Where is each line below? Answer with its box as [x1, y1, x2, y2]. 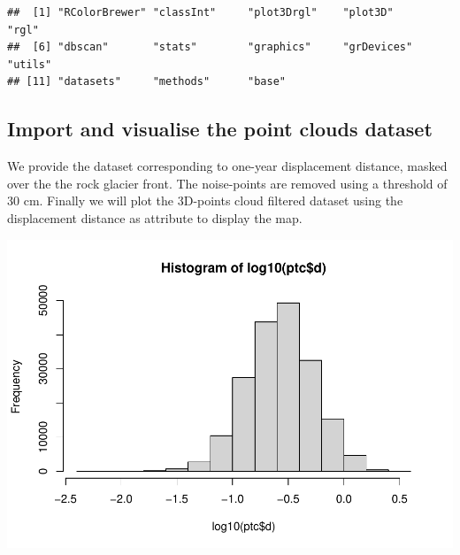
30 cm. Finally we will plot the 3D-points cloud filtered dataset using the [7, 191, 403, 210]
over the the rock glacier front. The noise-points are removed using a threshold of [7, 173, 448, 192]
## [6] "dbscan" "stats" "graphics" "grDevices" [7, 41, 413, 54]
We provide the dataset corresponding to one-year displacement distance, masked [7, 157, 448, 175]
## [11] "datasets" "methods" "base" [7, 75, 286, 89]
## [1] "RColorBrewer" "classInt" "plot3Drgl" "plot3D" [7, 6, 394, 19]
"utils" [7, 58, 52, 71]
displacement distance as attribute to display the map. [7, 208, 303, 227]
